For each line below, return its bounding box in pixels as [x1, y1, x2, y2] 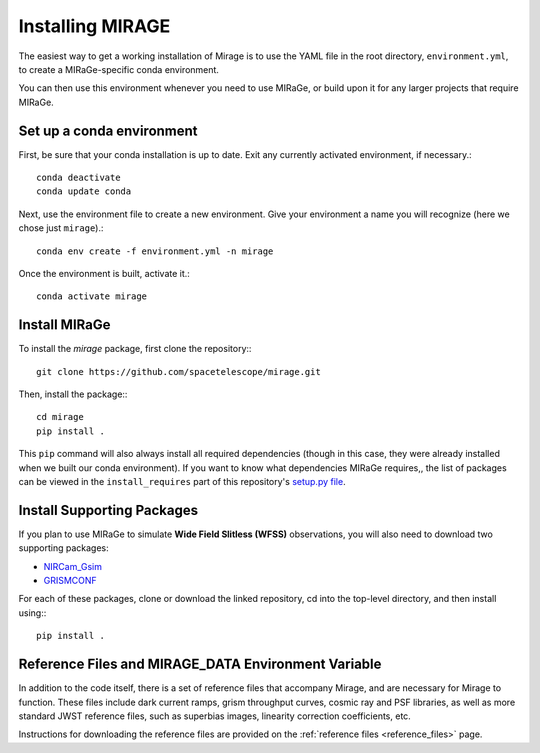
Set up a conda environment [18, 122, 199, 139]
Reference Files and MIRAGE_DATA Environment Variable [18, 656, 382, 673]
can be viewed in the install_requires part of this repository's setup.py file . [18, 476, 346, 487]
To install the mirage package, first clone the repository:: [18, 343, 252, 355]
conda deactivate [36, 172, 121, 184]
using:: [18, 606, 47, 619]
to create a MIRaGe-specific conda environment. [18, 63, 220, 75]
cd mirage [36, 411, 84, 423]
